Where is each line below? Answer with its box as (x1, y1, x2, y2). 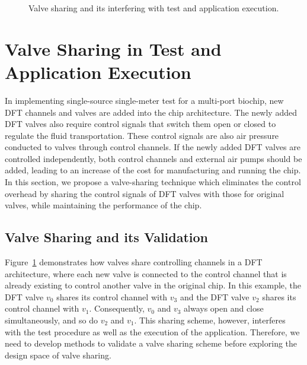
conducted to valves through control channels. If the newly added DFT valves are (5, 141, 300, 153)
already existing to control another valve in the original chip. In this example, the (5, 279, 302, 291)
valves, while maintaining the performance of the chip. (5, 199, 202, 211)
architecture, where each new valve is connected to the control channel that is (5, 267, 287, 280)
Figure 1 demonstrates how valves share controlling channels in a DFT (5, 256, 263, 268)
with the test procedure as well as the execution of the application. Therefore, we (5, 325, 300, 338)
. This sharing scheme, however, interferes (134, 314, 286, 326)
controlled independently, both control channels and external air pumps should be (5, 152, 302, 164)
